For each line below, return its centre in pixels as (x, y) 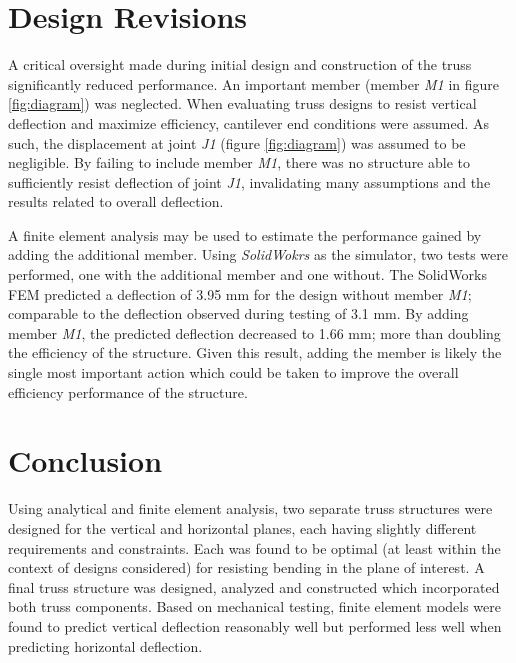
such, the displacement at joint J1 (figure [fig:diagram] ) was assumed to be (237, 142)
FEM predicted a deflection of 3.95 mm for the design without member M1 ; (240, 293)
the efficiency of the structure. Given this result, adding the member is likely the (255, 352)
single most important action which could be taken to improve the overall (233, 372)
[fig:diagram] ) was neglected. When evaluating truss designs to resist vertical (242, 103)
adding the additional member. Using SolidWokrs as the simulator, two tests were (258, 254)
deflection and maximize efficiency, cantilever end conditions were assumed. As (248, 122)
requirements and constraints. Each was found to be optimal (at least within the (254, 547)
